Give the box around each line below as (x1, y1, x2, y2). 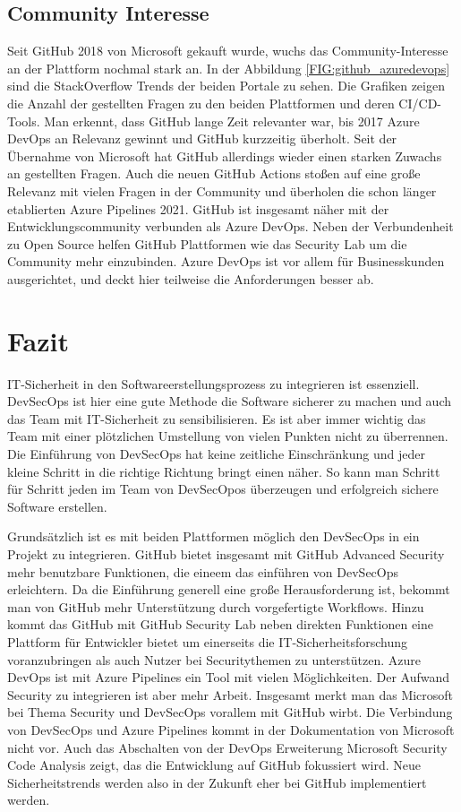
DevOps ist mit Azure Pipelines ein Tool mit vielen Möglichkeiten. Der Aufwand (7, 668, 450, 687)
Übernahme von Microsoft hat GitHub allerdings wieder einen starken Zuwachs (7, 146, 442, 165)
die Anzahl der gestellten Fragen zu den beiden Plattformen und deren (7, 93, 395, 112)
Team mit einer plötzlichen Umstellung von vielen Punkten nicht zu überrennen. (7, 427, 448, 445)
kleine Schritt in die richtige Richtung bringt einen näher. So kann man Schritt (7, 462, 440, 480)
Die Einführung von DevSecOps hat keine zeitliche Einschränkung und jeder (7, 445, 425, 463)
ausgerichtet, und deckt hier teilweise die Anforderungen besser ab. (7, 269, 374, 288)
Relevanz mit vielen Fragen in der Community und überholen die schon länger (7, 181, 437, 200)
